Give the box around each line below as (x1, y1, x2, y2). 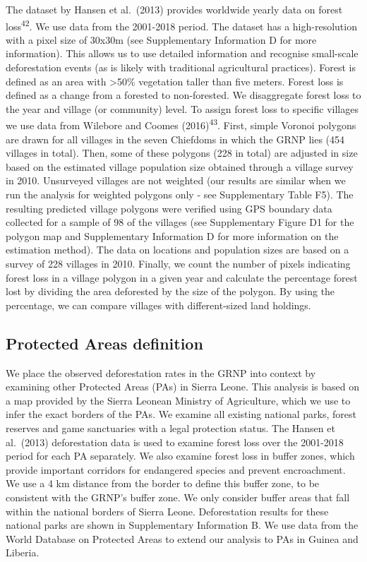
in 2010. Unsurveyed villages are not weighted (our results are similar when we (6, 173, 346, 188)
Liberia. (6, 545, 40, 560)
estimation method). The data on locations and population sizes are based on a (6, 242, 349, 257)
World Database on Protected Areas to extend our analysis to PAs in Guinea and (6, 531, 359, 546)
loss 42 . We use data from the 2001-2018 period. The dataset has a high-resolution (6, 16, 357, 33)
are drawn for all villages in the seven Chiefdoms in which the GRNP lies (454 (6, 131, 345, 146)
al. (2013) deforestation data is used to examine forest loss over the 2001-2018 (6, 434, 344, 449)
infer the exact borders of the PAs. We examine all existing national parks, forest (6, 407, 357, 421)
